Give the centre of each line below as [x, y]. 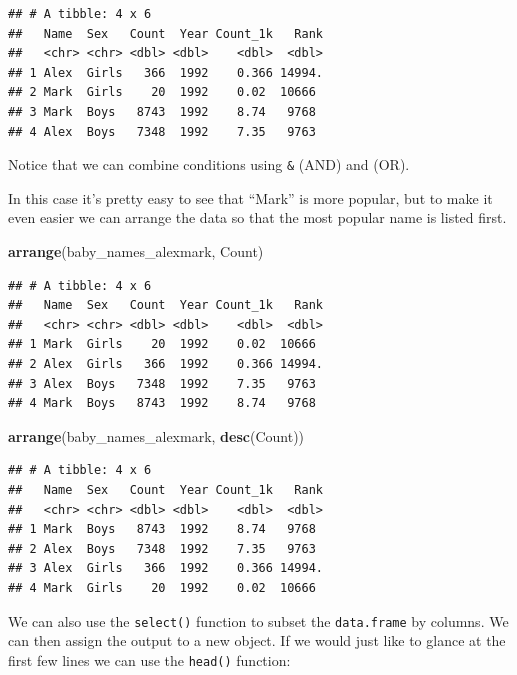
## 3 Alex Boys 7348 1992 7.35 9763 [162, 383]
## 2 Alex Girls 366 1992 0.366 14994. [165, 363]
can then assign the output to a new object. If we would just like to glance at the [257, 640]
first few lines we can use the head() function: [149, 659]
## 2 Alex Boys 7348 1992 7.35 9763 [162, 548]
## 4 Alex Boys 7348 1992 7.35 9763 [162, 131]
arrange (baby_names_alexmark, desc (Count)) [156, 435]
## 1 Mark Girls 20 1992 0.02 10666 [162, 344]
